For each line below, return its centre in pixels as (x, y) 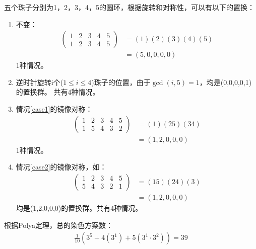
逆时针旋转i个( (40, 82)
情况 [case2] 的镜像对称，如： (61, 167)
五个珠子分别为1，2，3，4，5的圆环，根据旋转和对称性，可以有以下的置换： (129, 7)
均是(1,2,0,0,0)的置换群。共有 (63, 207)
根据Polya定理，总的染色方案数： (59, 225)
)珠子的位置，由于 (121, 82)
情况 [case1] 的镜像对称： (54, 109)
